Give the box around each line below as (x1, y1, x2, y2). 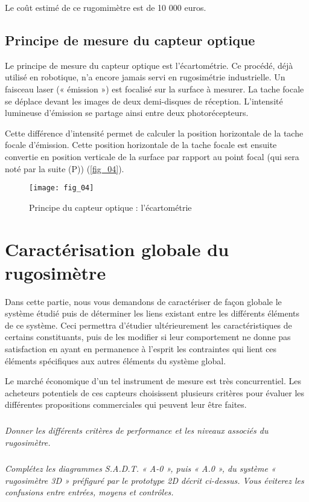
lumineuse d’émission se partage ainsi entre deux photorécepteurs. (5, 106, 249, 119)
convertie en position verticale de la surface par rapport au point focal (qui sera (5, 150, 299, 163)
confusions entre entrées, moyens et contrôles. (5, 486, 174, 498)
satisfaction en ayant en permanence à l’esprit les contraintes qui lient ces (5, 343, 277, 355)
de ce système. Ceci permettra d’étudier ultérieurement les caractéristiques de (5, 318, 292, 331)
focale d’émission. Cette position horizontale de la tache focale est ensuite (5, 138, 277, 151)
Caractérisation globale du (5, 236, 229, 261)
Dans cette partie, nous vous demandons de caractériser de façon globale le (5, 295, 282, 307)
